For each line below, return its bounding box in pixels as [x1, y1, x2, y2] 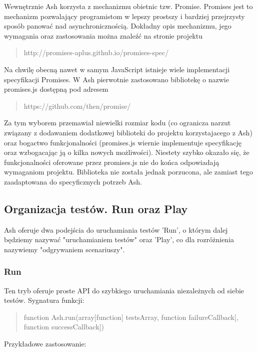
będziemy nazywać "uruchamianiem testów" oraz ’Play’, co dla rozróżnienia [4, 234, 234, 245]
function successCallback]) [23, 321, 104, 332]
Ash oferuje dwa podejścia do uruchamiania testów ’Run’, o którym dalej [4, 224, 228, 235]
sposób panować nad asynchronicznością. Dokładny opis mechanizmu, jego [4, 21, 231, 31]
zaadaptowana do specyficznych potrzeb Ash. [4, 176, 142, 187]
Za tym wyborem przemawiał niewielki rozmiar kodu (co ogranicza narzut [4, 117, 231, 128]
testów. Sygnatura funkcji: [4, 295, 84, 305]
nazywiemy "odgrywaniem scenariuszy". [4, 244, 125, 254]
